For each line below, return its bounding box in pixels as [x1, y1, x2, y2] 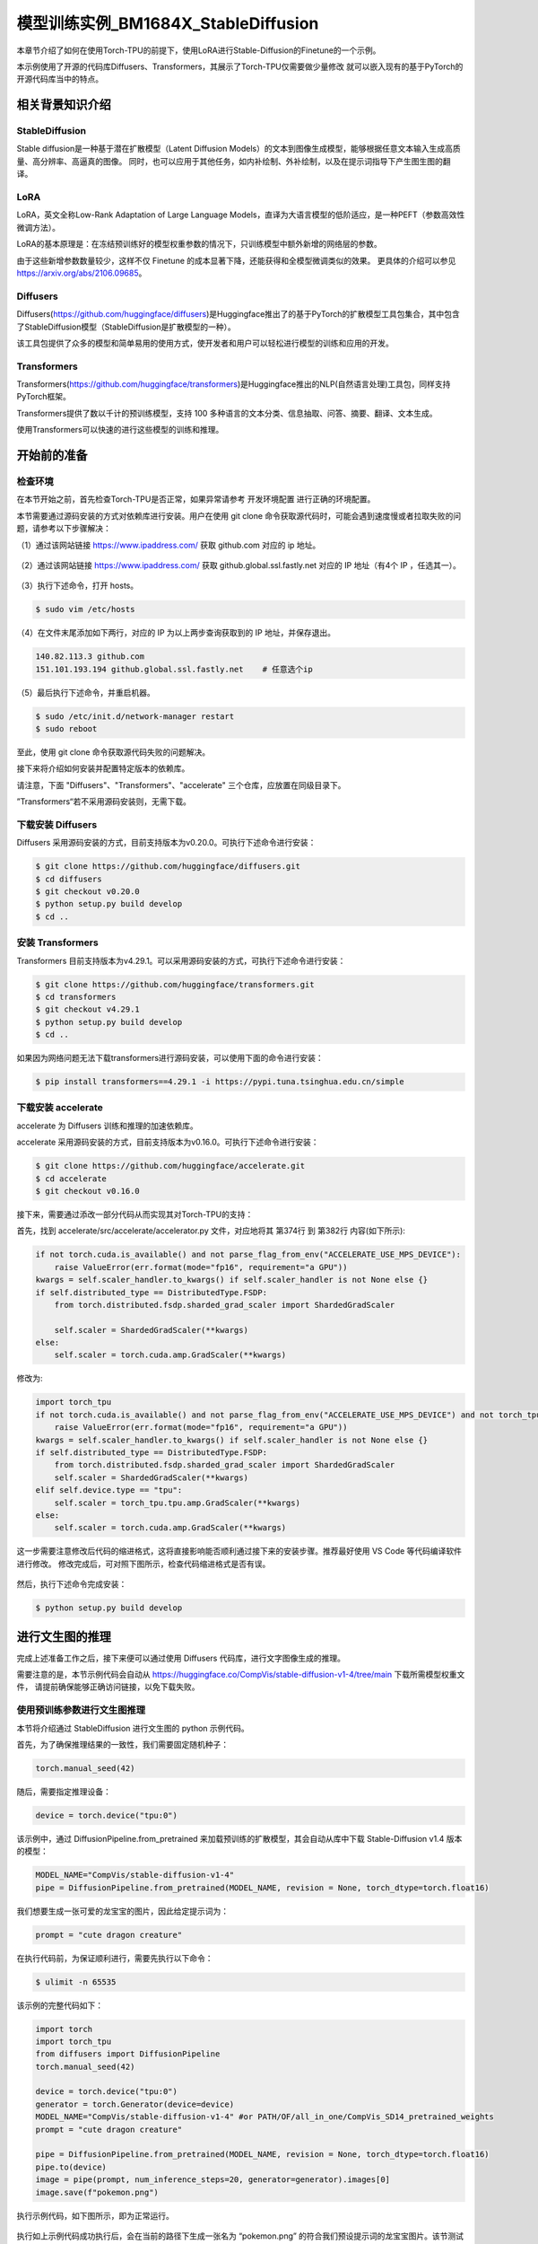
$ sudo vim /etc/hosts [35, 604, 135, 615]
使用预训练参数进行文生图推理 [16, 1704, 146, 1716]
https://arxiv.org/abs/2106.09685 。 [16, 267, 147, 278]
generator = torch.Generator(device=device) [35, 2099, 235, 2109]
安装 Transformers [16, 936, 99, 949]
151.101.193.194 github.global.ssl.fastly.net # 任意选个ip [35, 664, 313, 674]
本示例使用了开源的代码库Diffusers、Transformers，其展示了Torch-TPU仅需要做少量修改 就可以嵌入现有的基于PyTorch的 [16, 61, 464, 72]
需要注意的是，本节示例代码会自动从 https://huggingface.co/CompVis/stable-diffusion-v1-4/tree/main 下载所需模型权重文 [16, 1670, 465, 1679]
